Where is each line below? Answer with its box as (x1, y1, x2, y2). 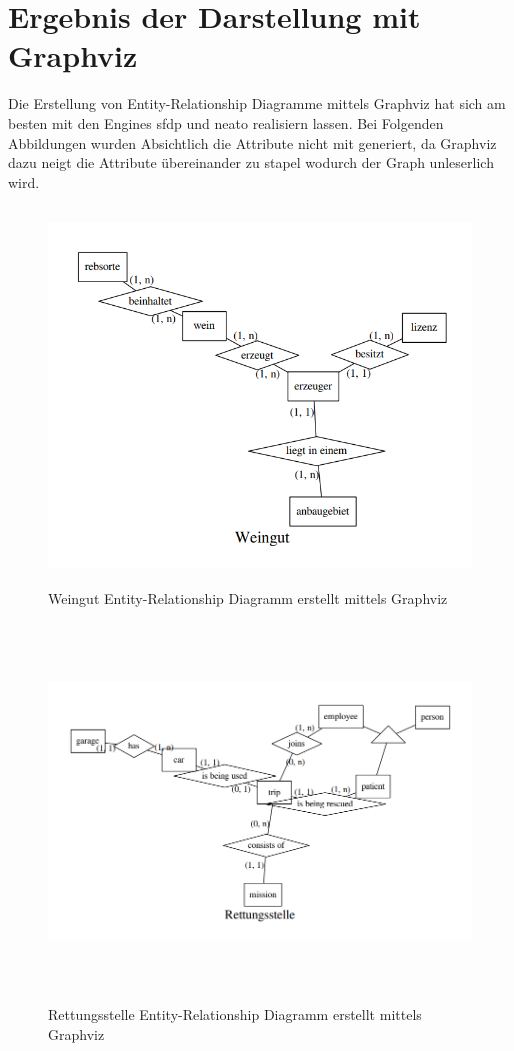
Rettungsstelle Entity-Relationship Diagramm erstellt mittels (48, 1003, 422, 1024)
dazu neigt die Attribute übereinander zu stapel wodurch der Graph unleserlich (8, 152, 494, 173)
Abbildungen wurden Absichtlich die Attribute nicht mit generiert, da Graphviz (8, 132, 497, 153)
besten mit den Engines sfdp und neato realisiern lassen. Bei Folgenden (8, 112, 444, 133)
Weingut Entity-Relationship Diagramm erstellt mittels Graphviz (48, 587, 448, 608)
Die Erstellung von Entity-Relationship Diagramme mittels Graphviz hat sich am (8, 93, 506, 114)
